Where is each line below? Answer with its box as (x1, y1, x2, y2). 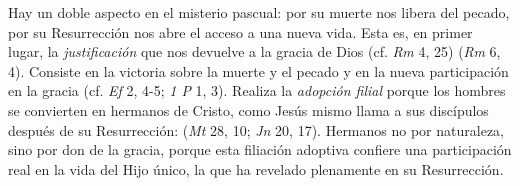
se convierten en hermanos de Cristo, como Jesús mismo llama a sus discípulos (8, 99, 489, 120)
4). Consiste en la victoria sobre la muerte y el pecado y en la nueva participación (8, 60, 509, 81)
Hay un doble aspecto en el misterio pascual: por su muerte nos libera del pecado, (8, 2, 510, 22)
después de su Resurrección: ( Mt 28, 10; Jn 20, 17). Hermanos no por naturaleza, (8, 119, 504, 140)
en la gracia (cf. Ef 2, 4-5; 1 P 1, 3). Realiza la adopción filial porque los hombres (8, 80, 506, 101)
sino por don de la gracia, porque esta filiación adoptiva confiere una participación (8, 139, 512, 160)
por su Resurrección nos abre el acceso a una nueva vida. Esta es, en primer (8, 21, 473, 42)
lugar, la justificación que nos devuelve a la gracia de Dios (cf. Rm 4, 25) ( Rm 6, (8, 41, 501, 62)
